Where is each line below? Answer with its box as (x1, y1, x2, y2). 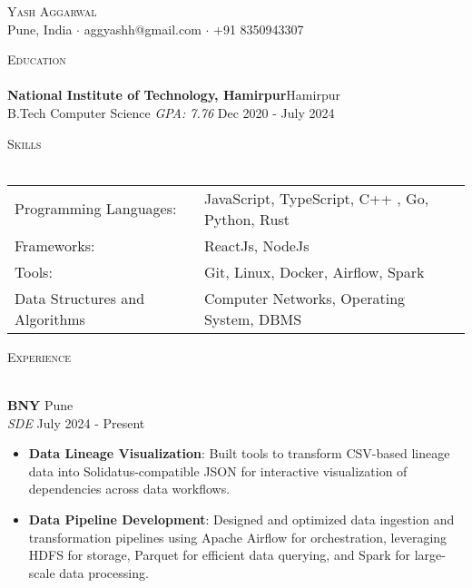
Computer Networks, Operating (203, 287, 406, 309)
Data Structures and (15, 287, 145, 309)
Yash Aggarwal (7, 2, 97, 20)
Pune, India (7, 19, 73, 38)
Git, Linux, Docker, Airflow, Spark (203, 260, 425, 282)
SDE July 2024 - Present (7, 413, 145, 432)
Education (7, 50, 66, 69)
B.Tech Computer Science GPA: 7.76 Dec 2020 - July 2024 (7, 103, 335, 122)
